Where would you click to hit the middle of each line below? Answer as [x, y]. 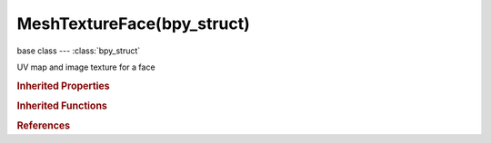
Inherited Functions [62, 106]
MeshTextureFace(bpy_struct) [133, 24]
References [44, 126]
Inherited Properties [64, 86]
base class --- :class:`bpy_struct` [79, 51]
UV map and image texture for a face [86, 67]
